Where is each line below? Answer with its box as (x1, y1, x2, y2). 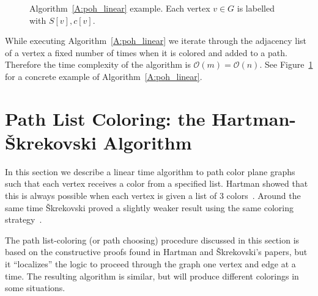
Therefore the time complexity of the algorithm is (5, 58, 191, 71)
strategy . (5, 213, 42, 226)
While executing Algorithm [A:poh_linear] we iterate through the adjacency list (5, 34, 307, 47)
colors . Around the (226, 189, 301, 202)
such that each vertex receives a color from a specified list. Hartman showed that (5, 177, 308, 190)
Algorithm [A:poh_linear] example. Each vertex (29, 2, 210, 14)
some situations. (5, 281, 65, 294)
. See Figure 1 (259, 58, 313, 71)
